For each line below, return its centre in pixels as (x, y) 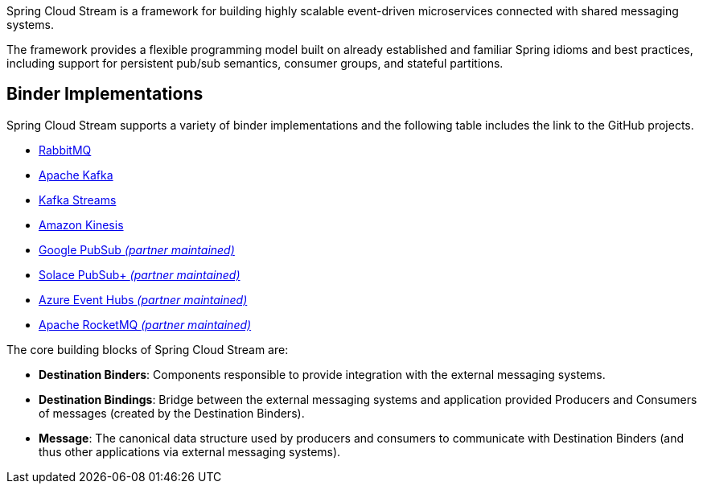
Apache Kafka (76, 175)
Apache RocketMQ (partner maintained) (145, 324)
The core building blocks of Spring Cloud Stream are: (148, 349)
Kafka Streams (78, 200)
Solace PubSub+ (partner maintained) (140, 274)
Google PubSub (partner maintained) (137, 249)
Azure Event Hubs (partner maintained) (143, 299)
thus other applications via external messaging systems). (190, 451)
